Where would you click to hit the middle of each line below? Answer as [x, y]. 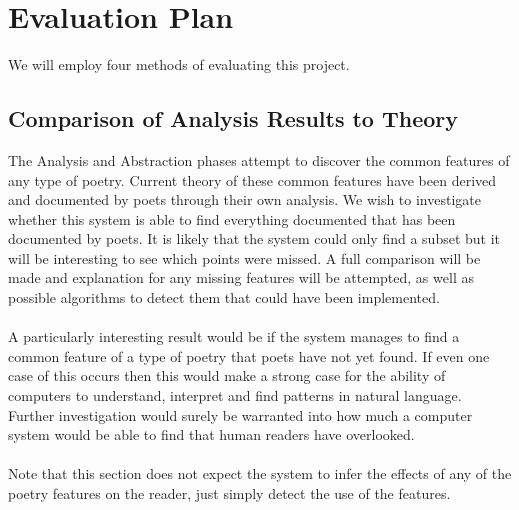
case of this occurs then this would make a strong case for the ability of [227, 375]
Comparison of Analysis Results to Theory [233, 118]
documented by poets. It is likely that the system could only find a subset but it [254, 238]
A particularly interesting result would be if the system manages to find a [234, 336]
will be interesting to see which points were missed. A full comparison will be [244, 257]
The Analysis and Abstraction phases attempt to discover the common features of [259, 159]
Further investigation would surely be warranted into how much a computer [240, 414]
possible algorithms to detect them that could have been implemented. [224, 297]
